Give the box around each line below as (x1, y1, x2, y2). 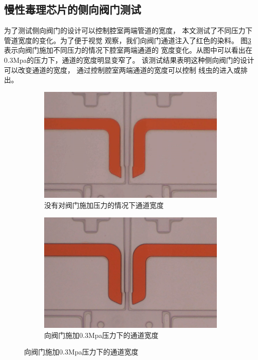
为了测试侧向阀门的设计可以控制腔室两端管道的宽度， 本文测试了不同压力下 (4, 25, 252, 36)
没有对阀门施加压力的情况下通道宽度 (44, 200, 164, 210)
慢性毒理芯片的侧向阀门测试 (4, 2, 141, 17)
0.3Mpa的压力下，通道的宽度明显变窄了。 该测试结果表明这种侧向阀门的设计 (4, 54, 254, 65)
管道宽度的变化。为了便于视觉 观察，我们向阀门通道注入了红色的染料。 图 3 (4, 35, 251, 45)
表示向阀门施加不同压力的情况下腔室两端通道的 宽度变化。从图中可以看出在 (4, 45, 252, 55)
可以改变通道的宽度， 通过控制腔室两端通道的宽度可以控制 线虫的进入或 (4, 64, 241, 75)
